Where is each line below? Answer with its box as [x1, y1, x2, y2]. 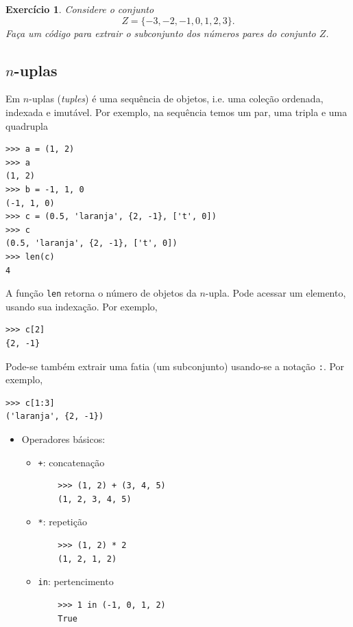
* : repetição [38, 514, 87, 529]
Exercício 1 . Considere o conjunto [5, 2, 154, 16]
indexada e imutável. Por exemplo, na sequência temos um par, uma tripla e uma [5, 104, 348, 119]
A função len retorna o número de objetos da [5, 286, 197, 300]
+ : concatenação [38, 455, 105, 469]
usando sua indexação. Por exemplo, [5, 299, 158, 313]
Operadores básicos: [21, 431, 106, 446]
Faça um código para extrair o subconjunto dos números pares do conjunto [5, 25, 316, 40]
